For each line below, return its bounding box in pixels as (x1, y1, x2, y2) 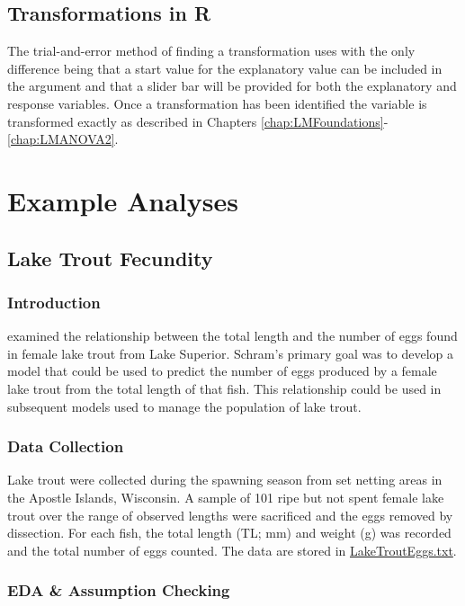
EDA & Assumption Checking (7, 579, 230, 602)
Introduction (7, 290, 101, 313)
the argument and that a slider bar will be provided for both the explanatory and (7, 76, 457, 95)
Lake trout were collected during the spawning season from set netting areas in (7, 470, 443, 489)
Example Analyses (7, 182, 238, 218)
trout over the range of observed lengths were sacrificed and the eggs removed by (7, 505, 453, 524)
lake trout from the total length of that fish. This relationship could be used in (7, 379, 442, 397)
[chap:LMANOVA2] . (7, 129, 119, 148)
